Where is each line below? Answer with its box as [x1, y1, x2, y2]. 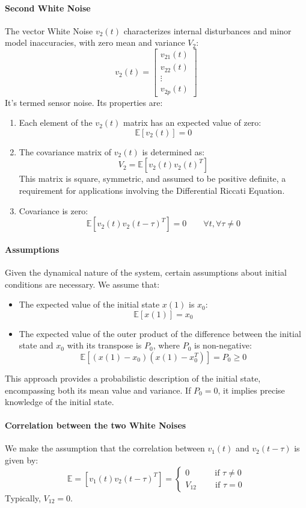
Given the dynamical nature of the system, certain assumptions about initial [5, 265, 287, 278]
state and [19, 339, 54, 352]
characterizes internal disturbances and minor [123, 24, 292, 37]
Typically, [5, 491, 41, 504]
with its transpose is [67, 339, 142, 352]
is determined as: [142, 145, 205, 158]
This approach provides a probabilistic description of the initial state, [5, 371, 261, 384]
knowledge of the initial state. [5, 395, 114, 408]
